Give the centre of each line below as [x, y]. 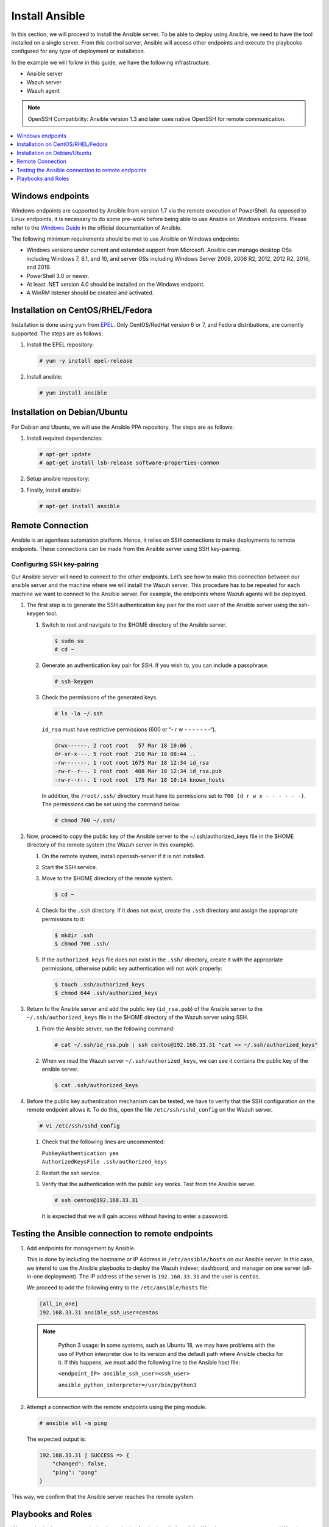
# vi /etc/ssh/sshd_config [80, 1126]
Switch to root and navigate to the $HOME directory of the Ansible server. [134, 625]
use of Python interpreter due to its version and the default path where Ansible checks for [171, 1354]
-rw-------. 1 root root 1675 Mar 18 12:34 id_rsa [132, 763]
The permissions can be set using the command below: [111, 804]
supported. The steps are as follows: [57, 333]
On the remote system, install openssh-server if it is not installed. [123, 856]
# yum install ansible [73, 393]
